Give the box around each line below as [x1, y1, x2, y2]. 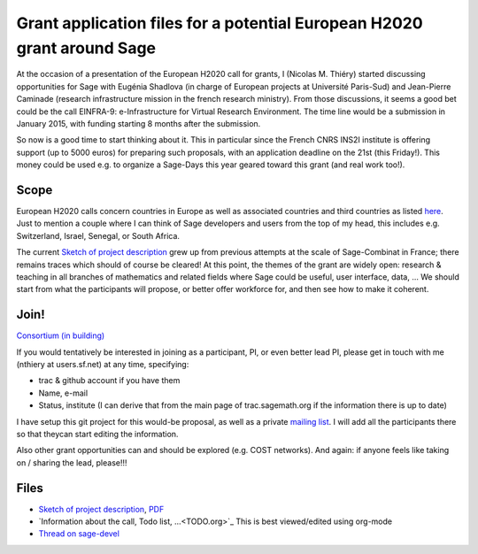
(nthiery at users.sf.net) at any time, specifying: [16, 359, 189, 370]
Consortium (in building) [16, 330, 105, 341]
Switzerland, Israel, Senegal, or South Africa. [16, 230, 181, 241]
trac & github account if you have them [38, 375, 181, 386]
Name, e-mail [38, 388, 89, 398]
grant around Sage [16, 38, 157, 58]
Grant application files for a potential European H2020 [16, 13, 424, 33]
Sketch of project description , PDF [38, 504, 165, 514]
